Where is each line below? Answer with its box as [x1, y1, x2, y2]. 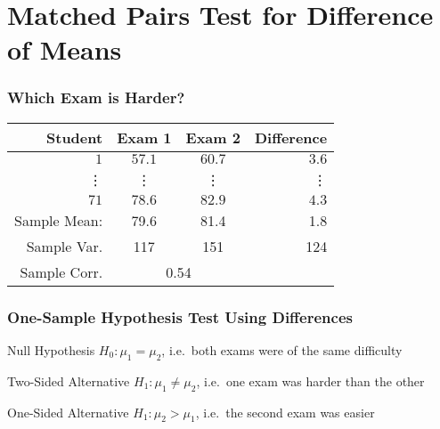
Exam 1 [117, 126, 172, 148]
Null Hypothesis [7, 341, 95, 359]
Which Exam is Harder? [7, 86, 185, 109]
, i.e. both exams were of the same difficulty [161, 341, 403, 359]
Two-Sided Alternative [7, 371, 130, 390]
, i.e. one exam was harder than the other [196, 371, 425, 390]
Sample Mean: [14, 209, 103, 231]
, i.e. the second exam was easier [195, 402, 375, 421]
